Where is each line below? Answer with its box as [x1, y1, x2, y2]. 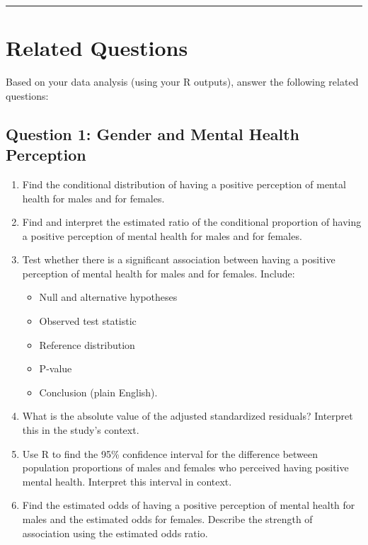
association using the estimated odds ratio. [22, 525, 208, 540]
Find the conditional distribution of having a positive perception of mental [22, 176, 346, 191]
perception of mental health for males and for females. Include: [22, 265, 295, 280]
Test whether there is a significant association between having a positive [22, 252, 335, 267]
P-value [39, 361, 72, 376]
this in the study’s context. [22, 423, 139, 437]
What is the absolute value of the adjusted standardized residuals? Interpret [22, 408, 353, 423]
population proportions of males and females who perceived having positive [22, 460, 349, 475]
